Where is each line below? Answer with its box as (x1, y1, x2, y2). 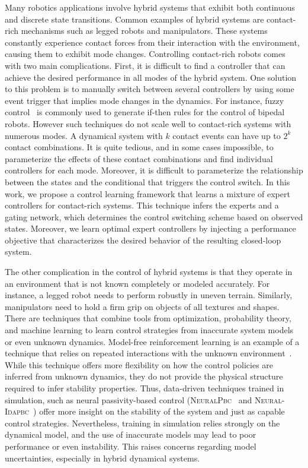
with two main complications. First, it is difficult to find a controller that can (5, 59, 285, 71)
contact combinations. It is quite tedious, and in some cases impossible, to (5, 141, 274, 153)
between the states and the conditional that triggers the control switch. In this (5, 175, 290, 188)
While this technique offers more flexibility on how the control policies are (5, 358, 274, 371)
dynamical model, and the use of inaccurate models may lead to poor (5, 428, 256, 441)
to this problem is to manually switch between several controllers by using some (5, 83, 294, 95)
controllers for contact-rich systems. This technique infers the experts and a (5, 199, 279, 211)
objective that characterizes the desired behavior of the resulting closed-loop (5, 233, 281, 246)
